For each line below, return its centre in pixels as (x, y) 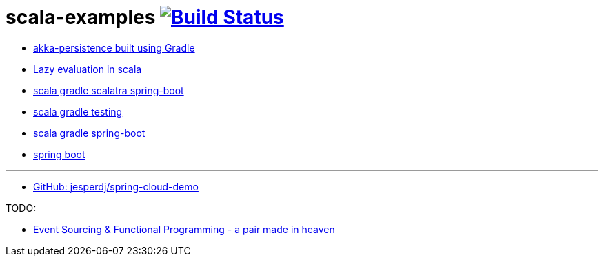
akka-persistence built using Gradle (114, 47)
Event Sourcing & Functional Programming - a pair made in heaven (184, 229)
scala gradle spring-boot (89, 133)
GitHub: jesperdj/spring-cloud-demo (116, 186)
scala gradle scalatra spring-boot (109, 90)
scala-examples (81, 17)
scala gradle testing (78, 111)
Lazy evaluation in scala (88, 69)
